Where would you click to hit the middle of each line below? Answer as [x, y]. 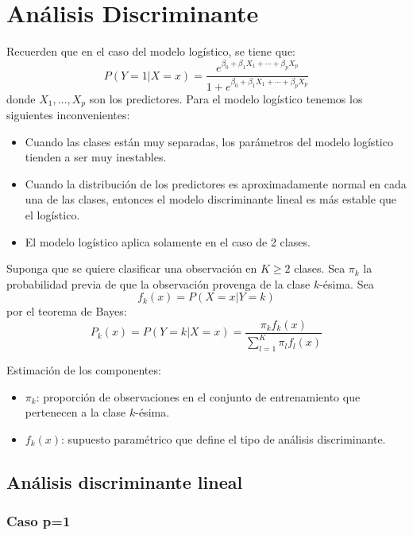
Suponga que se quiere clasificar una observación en [132, 268]
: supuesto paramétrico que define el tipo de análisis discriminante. [224, 438]
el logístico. [52, 214]
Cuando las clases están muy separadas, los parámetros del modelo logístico [209, 141]
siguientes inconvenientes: [68, 114]
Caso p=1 [39, 521]
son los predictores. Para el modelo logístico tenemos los [226, 98]
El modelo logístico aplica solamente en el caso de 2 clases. [168, 241]
